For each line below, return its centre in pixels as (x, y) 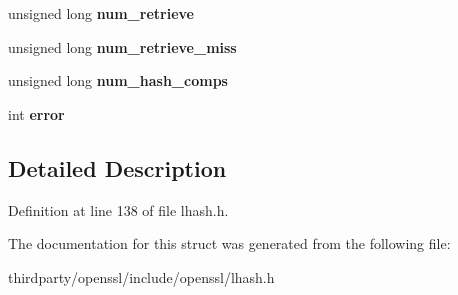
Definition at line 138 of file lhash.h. (118, 209)
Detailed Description (117, 167)
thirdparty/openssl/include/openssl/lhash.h (141, 276)
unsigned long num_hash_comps (118, 80)
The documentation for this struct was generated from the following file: (229, 243)
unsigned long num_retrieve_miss (122, 46)
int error (36, 113)
